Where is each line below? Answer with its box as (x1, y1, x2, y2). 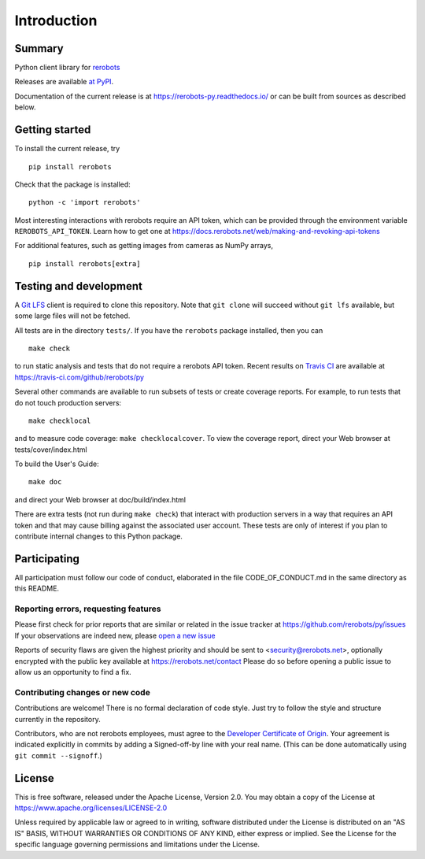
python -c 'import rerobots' (28, 198, 141, 207)
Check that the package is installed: (14, 180, 131, 189)
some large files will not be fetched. (14, 311, 131, 320)
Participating (14, 552, 80, 565)
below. (14, 102, 36, 112)
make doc (28, 477, 62, 487)
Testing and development (14, 280, 143, 293)
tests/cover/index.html (14, 445, 87, 454)
